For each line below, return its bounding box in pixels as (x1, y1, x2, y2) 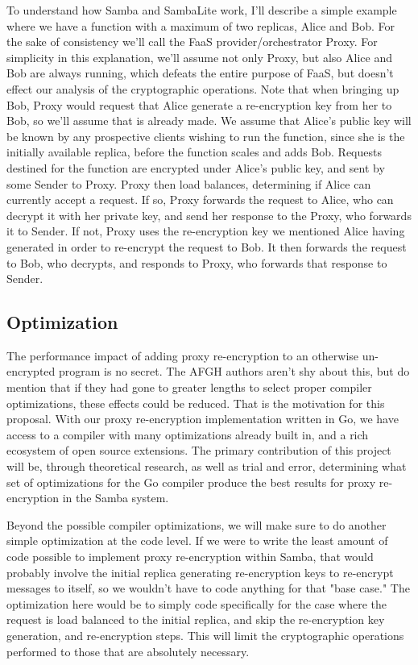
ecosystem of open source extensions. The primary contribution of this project (6, 442, 391, 459)
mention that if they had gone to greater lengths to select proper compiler (6, 379, 372, 396)
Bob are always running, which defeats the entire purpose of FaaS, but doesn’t (6, 64, 394, 81)
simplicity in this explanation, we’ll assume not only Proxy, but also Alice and (6, 48, 392, 65)
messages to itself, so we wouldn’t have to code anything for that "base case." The (6, 580, 410, 596)
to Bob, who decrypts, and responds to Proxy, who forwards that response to (6, 254, 387, 271)
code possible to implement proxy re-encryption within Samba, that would (6, 548, 374, 565)
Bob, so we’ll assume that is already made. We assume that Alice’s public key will (6, 112, 412, 129)
